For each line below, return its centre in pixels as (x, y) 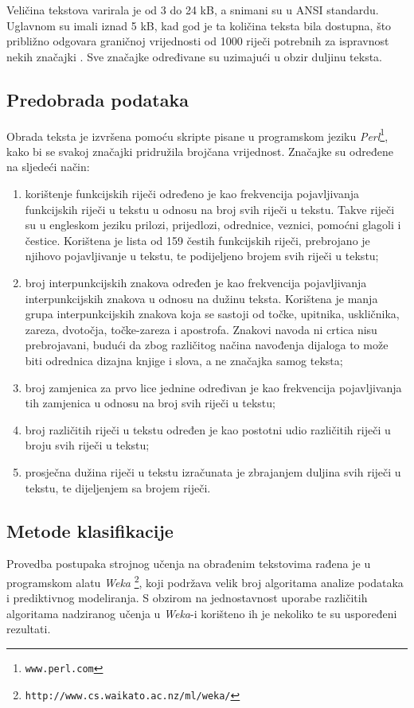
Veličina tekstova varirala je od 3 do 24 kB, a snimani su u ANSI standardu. (193, 10)
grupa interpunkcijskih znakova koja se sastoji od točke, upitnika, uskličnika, (212, 314)
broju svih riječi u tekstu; (87, 445)
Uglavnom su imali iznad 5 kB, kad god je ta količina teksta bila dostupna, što (199, 25)
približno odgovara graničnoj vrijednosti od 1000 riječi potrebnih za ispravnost (198, 41)
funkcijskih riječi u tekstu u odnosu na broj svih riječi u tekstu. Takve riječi (210, 209)
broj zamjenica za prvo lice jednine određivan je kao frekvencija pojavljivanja (213, 387)
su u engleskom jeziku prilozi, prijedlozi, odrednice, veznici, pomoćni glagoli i (213, 225)
